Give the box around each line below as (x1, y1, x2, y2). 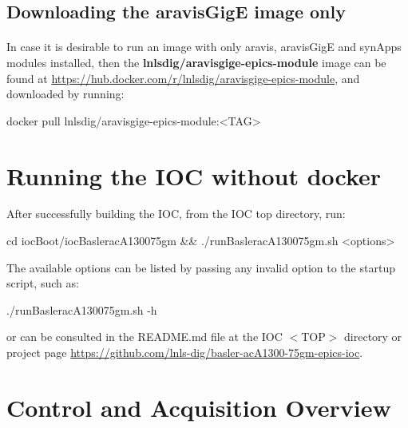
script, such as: (6, 275, 79, 291)
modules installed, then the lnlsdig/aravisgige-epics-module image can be (6, 53, 386, 70)
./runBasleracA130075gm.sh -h (6, 301, 157, 318)
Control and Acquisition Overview (6, 390, 391, 423)
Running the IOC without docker (6, 159, 382, 192)
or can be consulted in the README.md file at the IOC (6, 328, 283, 345)
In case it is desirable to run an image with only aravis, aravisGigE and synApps (6, 38, 402, 55)
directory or (344, 328, 402, 345)
